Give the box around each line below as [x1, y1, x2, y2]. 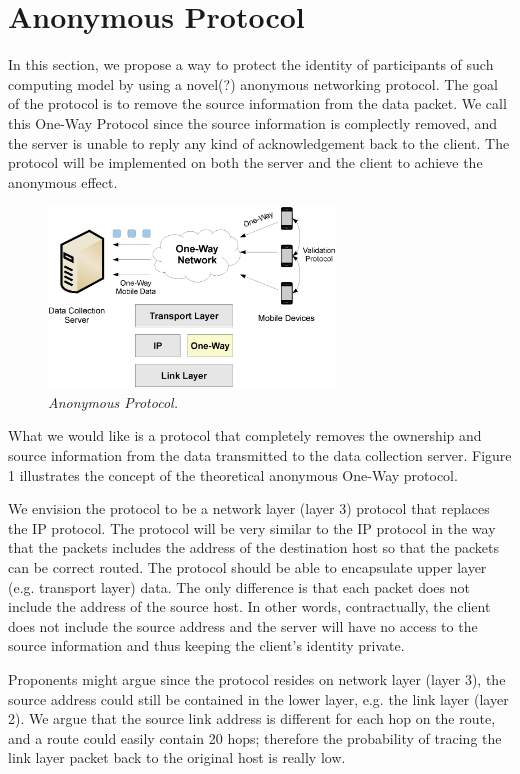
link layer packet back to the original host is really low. [8, 747, 346, 768]
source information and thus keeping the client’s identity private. [8, 635, 405, 656]
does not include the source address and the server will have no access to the [8, 615, 478, 636]
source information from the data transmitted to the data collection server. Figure [8, 445, 512, 466]
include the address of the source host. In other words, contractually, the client [8, 596, 491, 617]
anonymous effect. [8, 171, 118, 192]
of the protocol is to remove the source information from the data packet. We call [8, 93, 507, 114]
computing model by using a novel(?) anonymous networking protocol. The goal [8, 73, 498, 94]
